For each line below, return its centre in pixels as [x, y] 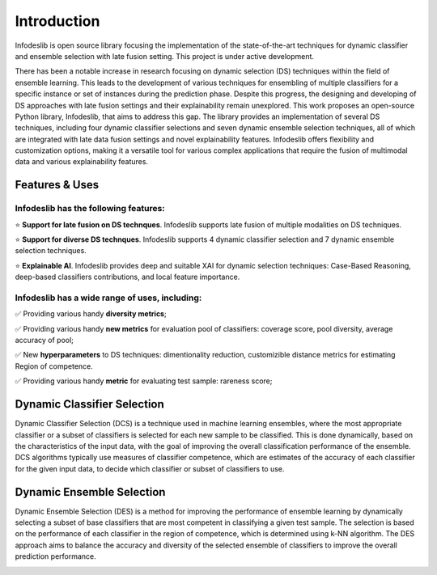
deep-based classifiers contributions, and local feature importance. [127, 277]
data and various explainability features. [82, 162]
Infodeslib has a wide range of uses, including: [108, 298]
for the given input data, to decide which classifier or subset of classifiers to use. [150, 468]
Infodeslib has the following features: [90, 209]
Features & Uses [57, 185]
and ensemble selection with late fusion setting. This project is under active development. [165, 56]
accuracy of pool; [45, 340]
